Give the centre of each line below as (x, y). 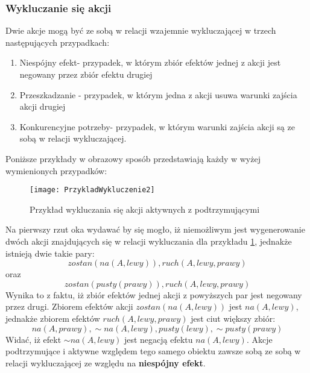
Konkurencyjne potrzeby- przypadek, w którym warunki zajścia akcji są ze (157, 126)
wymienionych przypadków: (56, 170)
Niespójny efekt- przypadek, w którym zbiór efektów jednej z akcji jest (150, 62)
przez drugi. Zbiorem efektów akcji (69, 306)
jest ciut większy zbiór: (233, 318)
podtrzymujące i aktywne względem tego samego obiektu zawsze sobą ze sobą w (153, 351)
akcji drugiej (43, 106)
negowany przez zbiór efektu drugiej (86, 74)
